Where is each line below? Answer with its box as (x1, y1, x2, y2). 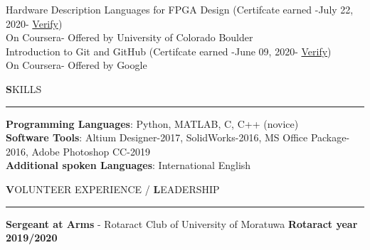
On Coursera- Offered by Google (6, 58, 147, 72)
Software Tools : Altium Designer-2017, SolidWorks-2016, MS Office (6, 130, 308, 145)
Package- (310, 130, 350, 145)
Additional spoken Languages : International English (6, 158, 251, 173)
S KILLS (6, 81, 42, 96)
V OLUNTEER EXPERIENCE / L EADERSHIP (6, 181, 220, 196)
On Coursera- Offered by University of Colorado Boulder (6, 30, 253, 45)
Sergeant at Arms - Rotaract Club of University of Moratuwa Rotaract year (6, 216, 358, 231)
